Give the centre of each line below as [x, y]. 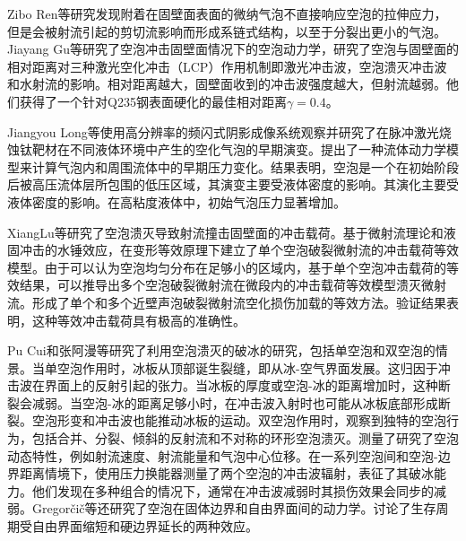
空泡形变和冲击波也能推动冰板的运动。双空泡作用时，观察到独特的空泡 [239, 420]
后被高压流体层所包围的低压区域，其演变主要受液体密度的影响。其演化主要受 [233, 184]
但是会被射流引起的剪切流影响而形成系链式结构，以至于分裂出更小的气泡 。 [227, 31]
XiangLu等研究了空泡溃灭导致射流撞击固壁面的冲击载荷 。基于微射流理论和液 [232, 232]
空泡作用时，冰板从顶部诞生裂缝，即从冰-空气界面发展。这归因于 [247, 367]
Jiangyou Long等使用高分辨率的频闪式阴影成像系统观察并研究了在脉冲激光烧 [229, 131]
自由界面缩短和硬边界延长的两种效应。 [145, 526]
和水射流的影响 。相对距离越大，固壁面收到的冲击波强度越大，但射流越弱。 [227, 84]
